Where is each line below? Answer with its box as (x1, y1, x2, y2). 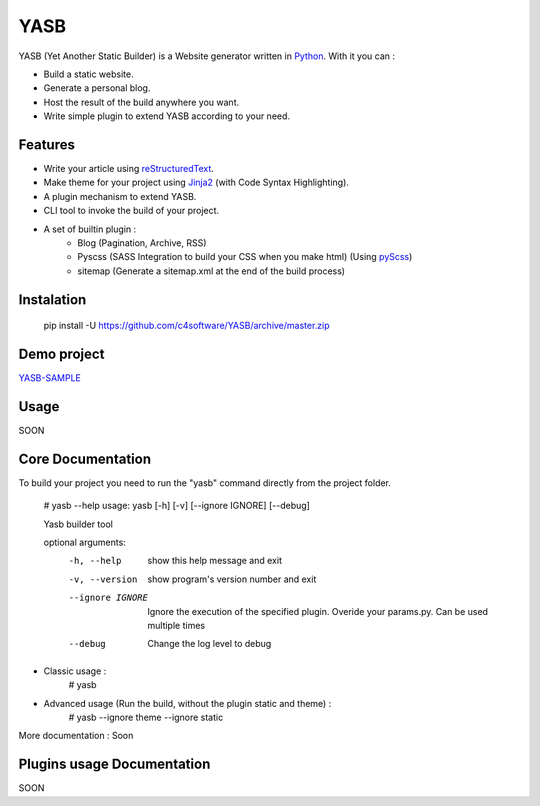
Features (18, 136, 75, 153)
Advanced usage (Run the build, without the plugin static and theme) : (43, 697, 332, 709)
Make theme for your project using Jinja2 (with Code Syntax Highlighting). (43, 176, 350, 189)
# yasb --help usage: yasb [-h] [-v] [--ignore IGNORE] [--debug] (43, 500, 310, 512)
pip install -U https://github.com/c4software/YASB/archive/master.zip (43, 320, 330, 332)
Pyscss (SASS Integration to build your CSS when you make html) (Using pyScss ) (77, 251, 413, 263)
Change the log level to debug (147, 638, 272, 650)
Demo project (18, 345, 105, 362)
